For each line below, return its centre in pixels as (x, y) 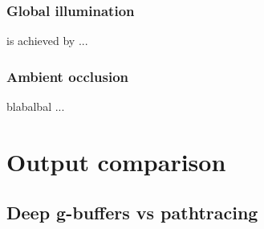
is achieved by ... (47, 41)
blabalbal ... (36, 106)
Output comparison (116, 161)
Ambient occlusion (67, 76)
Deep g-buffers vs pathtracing (132, 213)
